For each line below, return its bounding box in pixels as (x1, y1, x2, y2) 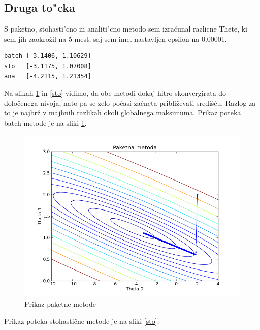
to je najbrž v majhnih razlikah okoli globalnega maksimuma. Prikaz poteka (4, 107, 241, 118)
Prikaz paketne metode (24, 298, 96, 309)
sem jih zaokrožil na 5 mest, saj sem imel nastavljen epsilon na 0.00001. (4, 33, 227, 44)
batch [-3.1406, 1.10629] (4, 52, 91, 60)
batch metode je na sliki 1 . (4, 117, 87, 128)
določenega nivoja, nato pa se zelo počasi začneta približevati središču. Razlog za (4, 97, 256, 108)
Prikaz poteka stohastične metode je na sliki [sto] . (4, 315, 159, 326)
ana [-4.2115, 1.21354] (4, 72, 91, 80)
